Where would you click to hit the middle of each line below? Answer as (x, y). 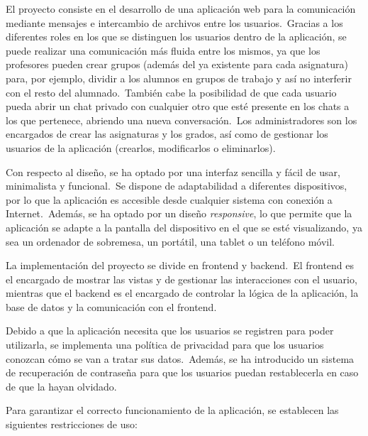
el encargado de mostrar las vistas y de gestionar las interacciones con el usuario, (182, 279)
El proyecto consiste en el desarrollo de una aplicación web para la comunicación (181, 9)
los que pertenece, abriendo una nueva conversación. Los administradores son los (182, 120)
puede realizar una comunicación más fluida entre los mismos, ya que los (163, 50)
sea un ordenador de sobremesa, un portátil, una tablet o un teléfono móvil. (170, 241)
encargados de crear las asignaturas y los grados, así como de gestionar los (167, 134)
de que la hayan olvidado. (61, 386)
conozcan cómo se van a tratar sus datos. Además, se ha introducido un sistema (180, 358)
